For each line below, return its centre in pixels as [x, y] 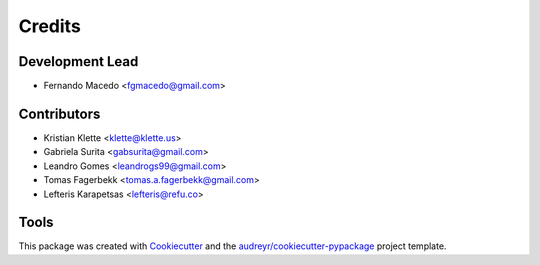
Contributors [59, 113]
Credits [50, 26]
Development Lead [78, 61]
